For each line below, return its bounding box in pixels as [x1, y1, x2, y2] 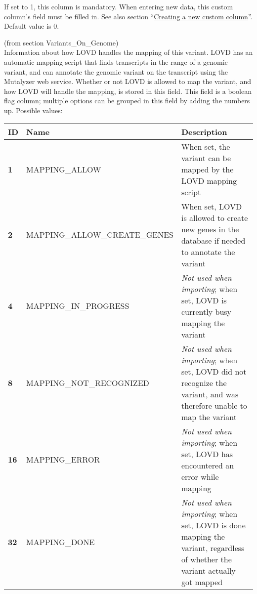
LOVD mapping [181, 174, 237, 186]
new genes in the [181, 223, 239, 235]
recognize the [181, 377, 227, 388]
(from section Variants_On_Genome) [4, 37, 119, 47]
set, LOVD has [181, 448, 233, 460]
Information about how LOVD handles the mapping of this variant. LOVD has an [4, 47, 253, 57]
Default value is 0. [4, 21, 59, 31]
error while [181, 470, 219, 482]
